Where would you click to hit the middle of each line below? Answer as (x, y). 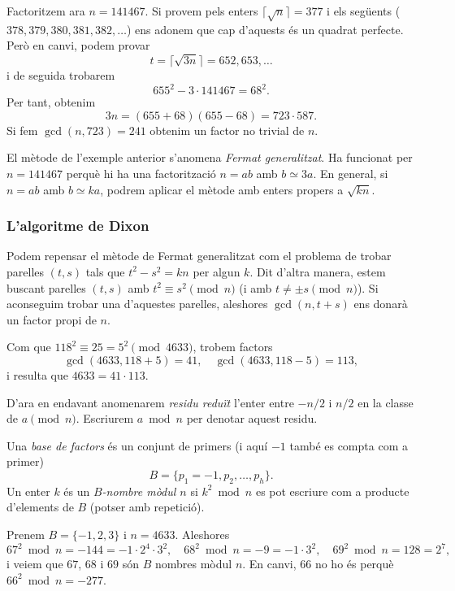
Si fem (22, 130)
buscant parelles (46, 287)
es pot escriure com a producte (332, 491)
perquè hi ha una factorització (141, 173)
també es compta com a (349, 445)
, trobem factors (233, 347)
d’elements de (40, 507)
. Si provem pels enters (201, 11)
